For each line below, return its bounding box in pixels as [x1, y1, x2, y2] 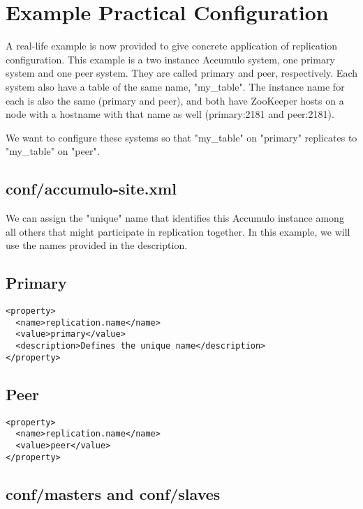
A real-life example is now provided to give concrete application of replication [6, 38, 338, 53]
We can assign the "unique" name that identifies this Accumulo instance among [6, 211, 344, 225]
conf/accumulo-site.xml [6, 178, 177, 199]
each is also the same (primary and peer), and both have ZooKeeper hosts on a [6, 93, 344, 107]
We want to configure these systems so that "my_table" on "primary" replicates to [6, 130, 357, 144]
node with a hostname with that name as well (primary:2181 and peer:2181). [6, 107, 334, 121]
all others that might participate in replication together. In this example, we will [6, 224, 350, 238]
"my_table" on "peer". [6, 144, 100, 158]
